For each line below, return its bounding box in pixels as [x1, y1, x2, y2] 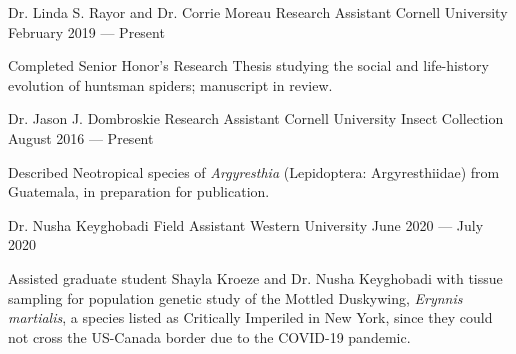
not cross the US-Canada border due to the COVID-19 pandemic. [8, 326, 411, 347]
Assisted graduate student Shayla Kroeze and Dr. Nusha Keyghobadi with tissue [8, 267, 503, 288]
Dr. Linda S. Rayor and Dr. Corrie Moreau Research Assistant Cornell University [8, 2, 508, 22]
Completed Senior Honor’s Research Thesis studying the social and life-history [8, 55, 489, 76]
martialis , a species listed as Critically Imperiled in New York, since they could [8, 307, 493, 328]
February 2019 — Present [8, 21, 165, 42]
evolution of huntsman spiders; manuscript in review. [8, 74, 333, 95]
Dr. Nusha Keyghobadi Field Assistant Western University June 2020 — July [8, 214, 484, 235]
